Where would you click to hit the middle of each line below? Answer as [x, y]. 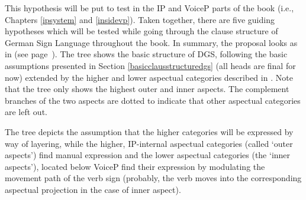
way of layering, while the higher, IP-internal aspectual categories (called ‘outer [149, 143]
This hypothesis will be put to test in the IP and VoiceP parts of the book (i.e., [149, 8]
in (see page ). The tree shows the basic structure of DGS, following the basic [146, 54]
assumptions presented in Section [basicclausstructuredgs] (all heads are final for [150, 65]
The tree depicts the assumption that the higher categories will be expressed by [149, 131]
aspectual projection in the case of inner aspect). [93, 189]
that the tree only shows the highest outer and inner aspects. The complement [147, 89]
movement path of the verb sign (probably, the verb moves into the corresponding [153, 178]
